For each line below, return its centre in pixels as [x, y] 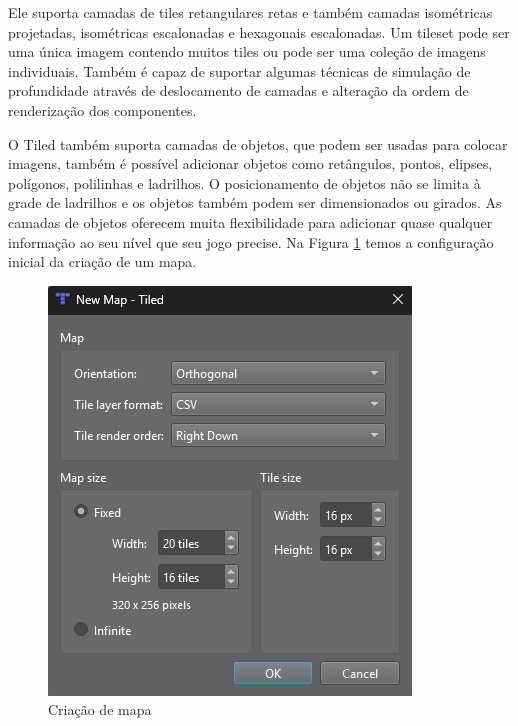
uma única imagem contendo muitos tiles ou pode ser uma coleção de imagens [247, 51]
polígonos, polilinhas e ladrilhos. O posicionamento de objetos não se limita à [244, 182]
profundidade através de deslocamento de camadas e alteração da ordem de [238, 90]
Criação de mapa [100, 709]
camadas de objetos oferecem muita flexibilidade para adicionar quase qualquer [250, 221]
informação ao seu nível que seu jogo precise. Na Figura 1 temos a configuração [251, 241]
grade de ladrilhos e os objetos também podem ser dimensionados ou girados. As [255, 202]
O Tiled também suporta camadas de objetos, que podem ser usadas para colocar [258, 143]
